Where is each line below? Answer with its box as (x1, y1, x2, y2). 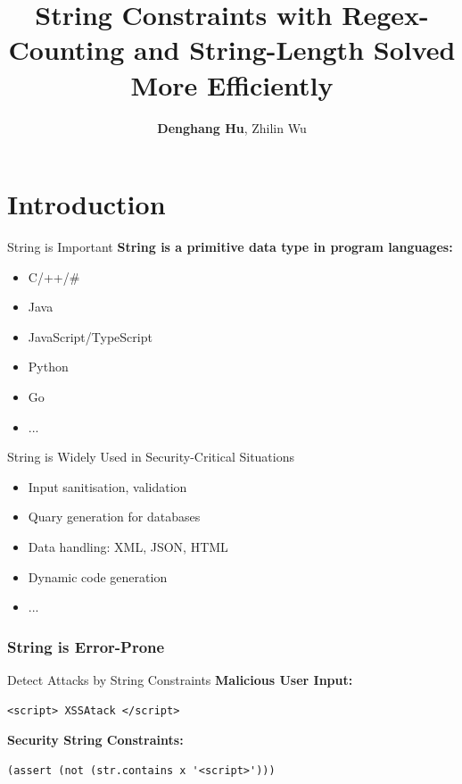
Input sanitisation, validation (28, 477, 187, 496)
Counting (8, 31, 125, 68)
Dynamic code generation (28, 567, 168, 586)
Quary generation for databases (28, 507, 201, 526)
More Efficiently (130, 66, 334, 103)
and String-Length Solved (133, 31, 456, 68)
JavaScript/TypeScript (28, 327, 153, 346)
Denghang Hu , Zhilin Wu (157, 118, 307, 137)
